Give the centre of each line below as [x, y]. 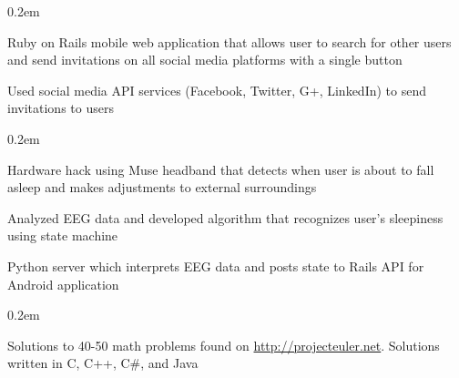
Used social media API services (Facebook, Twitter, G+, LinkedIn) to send [217, 90]
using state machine [63, 235]
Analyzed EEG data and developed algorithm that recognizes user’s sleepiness [225, 217]
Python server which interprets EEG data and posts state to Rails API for [216, 266]
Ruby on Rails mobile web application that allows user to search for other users [229, 41]
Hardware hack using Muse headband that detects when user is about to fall [221, 169]
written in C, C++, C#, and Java [103, 363]
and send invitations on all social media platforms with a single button [205, 60]
